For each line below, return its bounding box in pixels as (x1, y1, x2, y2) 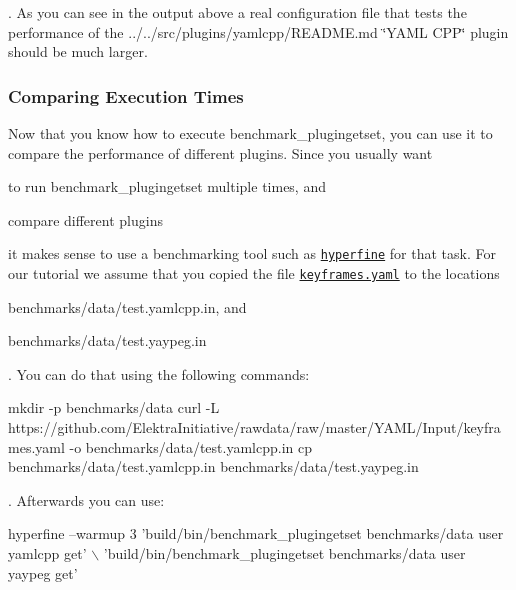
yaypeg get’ (8, 562, 78, 583)
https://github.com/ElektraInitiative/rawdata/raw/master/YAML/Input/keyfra (8, 417, 501, 438)
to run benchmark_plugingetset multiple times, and (8, 176, 326, 197)
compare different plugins (8, 209, 163, 230)
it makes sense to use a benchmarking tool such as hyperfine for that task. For (8, 243, 496, 264)
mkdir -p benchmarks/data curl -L (8, 397, 220, 418)
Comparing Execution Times (8, 83, 244, 108)
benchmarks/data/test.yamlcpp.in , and (8, 296, 247, 317)
